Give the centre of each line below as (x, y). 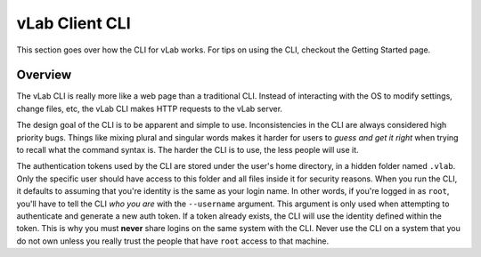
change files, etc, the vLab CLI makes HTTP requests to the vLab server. (150, 108)
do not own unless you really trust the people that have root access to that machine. (173, 241)
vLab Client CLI (73, 23)
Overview (44, 75)
